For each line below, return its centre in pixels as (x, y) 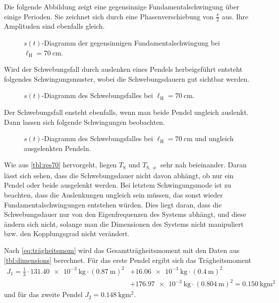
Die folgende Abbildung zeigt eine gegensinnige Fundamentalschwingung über (122, 6)
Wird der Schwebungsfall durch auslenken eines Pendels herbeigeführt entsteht (123, 69)
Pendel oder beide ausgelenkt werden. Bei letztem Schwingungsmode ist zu (118, 185)
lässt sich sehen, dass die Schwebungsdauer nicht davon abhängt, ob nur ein (119, 175)
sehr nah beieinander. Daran (203, 165)
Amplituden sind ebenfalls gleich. (55, 26)
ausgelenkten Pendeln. (57, 148)
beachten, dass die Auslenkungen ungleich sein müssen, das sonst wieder (113, 195)
